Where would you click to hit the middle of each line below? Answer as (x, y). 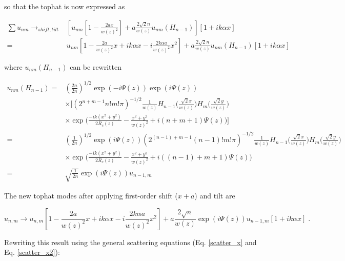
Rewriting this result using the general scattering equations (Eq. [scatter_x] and (130, 242)
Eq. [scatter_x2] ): (32, 252)
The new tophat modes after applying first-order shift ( (91, 196)
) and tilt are (215, 196)
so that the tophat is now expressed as (65, 6)
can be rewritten (96, 66)
